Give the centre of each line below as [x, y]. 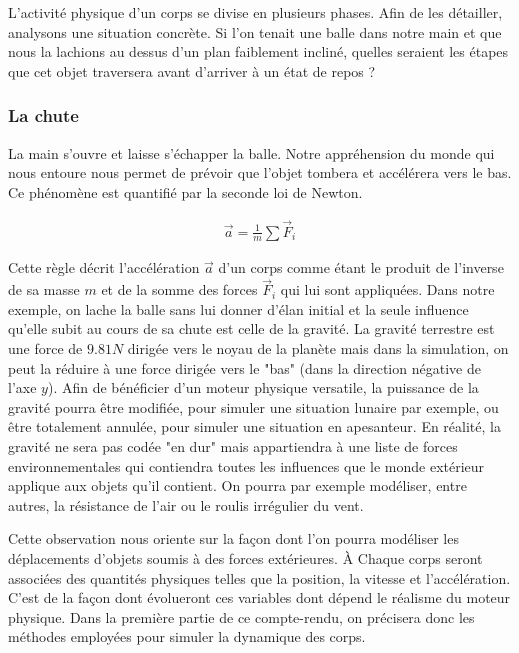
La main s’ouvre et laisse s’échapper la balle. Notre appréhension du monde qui [251, 152]
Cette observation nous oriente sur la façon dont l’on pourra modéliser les [233, 538]
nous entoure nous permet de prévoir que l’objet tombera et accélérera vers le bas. [260, 172]
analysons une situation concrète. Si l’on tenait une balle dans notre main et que [255, 31]
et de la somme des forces [179, 289]
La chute [43, 115]
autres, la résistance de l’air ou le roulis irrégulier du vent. [186, 504]
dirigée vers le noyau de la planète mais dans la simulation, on [318, 348]
